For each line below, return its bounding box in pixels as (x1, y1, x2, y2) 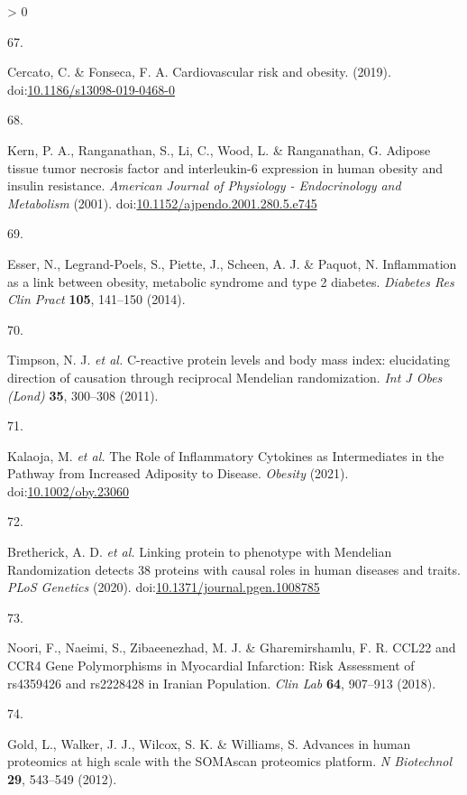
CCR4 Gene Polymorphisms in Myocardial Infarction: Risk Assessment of (7, 656, 415, 675)
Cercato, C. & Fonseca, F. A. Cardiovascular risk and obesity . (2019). (7, 62, 391, 81)
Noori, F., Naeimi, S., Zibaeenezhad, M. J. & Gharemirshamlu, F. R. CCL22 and (7, 638, 456, 657)
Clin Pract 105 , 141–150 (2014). (7, 290, 186, 309)
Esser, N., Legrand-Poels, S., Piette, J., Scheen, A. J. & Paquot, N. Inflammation (7, 254, 457, 273)
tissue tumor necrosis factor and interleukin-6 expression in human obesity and (7, 158, 443, 177)
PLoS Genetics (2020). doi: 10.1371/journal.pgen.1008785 (7, 578, 320, 596)
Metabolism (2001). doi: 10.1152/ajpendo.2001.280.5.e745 (7, 193, 317, 212)
